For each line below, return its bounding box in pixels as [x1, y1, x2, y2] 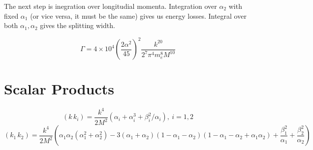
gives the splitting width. [40, 20, 115, 30]
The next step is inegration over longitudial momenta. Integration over [4, 1, 217, 11]
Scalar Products [4, 79, 115, 99]
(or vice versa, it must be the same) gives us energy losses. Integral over [30, 10, 247, 21]
